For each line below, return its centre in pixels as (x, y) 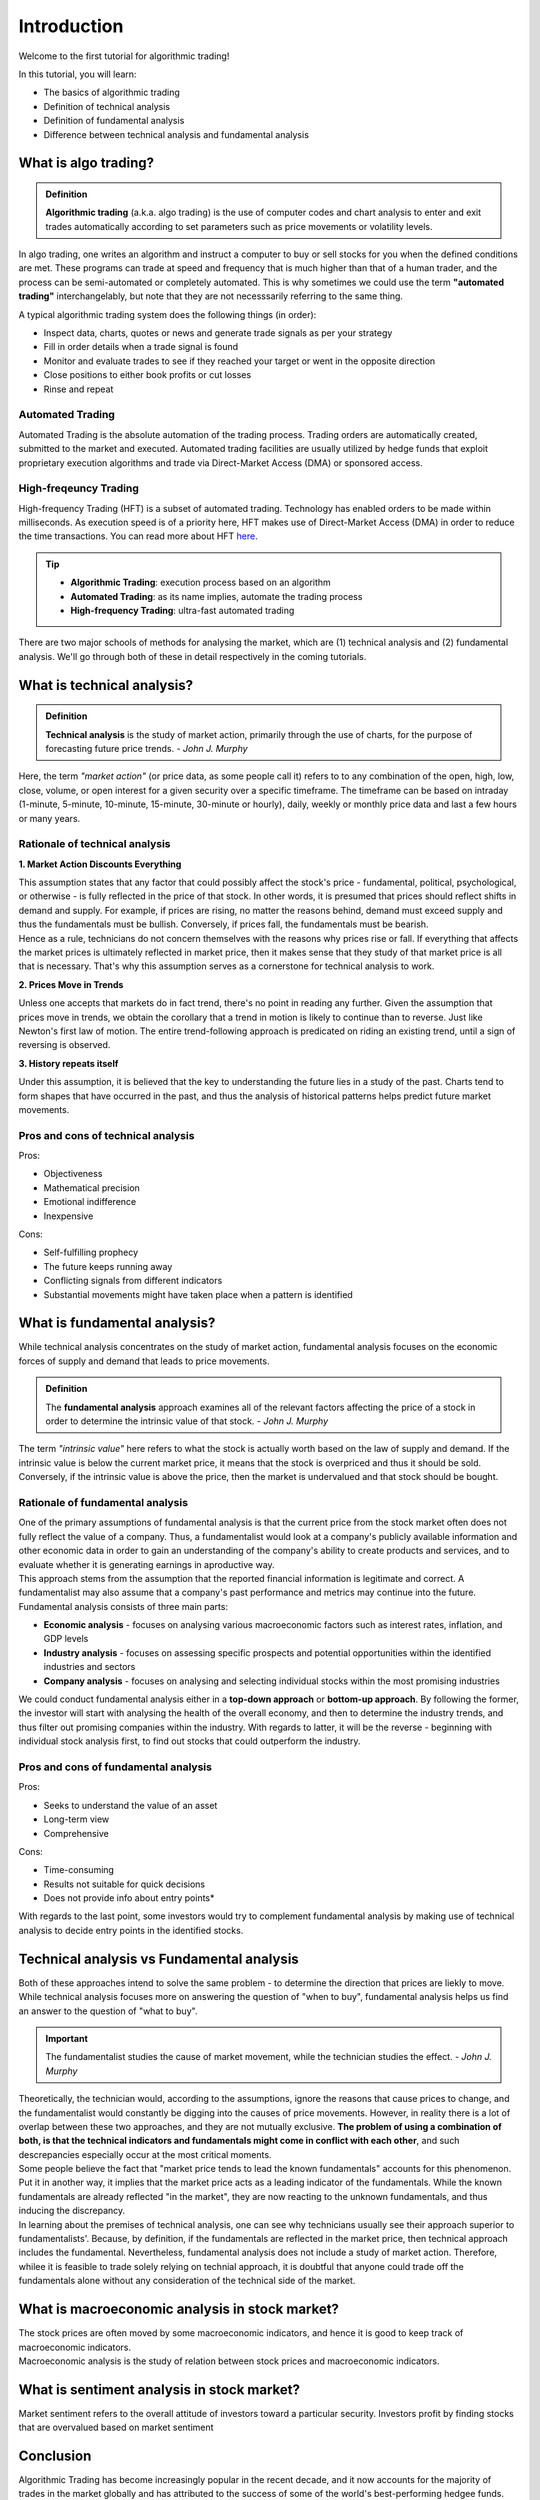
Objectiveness (73, 1174)
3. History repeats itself (68, 1063)
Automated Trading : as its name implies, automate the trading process (216, 596)
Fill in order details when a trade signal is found (141, 347)
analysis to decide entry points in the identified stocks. (131, 1930)
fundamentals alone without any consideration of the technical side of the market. (187, 2281)
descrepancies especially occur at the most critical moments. (145, 2154)
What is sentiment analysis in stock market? (159, 2389)
